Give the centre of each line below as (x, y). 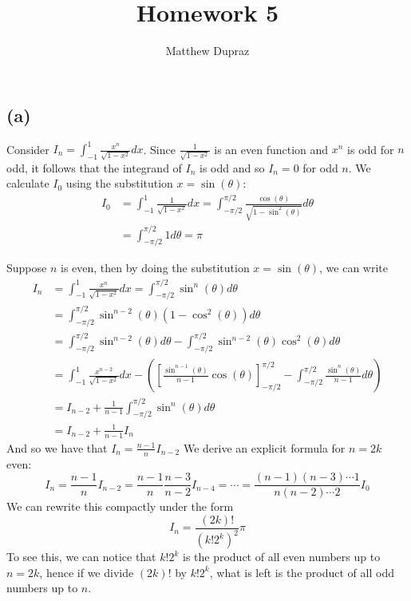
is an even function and (271, 149)
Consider (28, 149)
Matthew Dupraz (207, 51)
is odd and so (232, 167)
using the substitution (119, 183)
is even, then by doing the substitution (155, 268)
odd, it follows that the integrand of (94, 167)
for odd (320, 167)
